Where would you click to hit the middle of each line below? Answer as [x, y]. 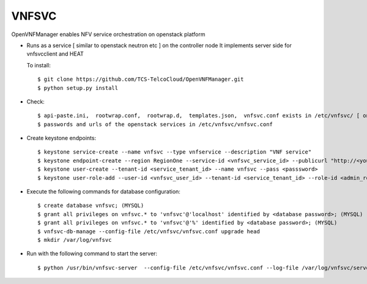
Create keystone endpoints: [61, 138]
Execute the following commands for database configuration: [103, 192]
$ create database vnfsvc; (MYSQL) [91, 206]
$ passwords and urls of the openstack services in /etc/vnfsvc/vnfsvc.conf [155, 124]
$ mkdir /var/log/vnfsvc [75, 240]
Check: [36, 102]
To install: [39, 65]
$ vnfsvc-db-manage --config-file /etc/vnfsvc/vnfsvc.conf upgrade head [149, 231]
